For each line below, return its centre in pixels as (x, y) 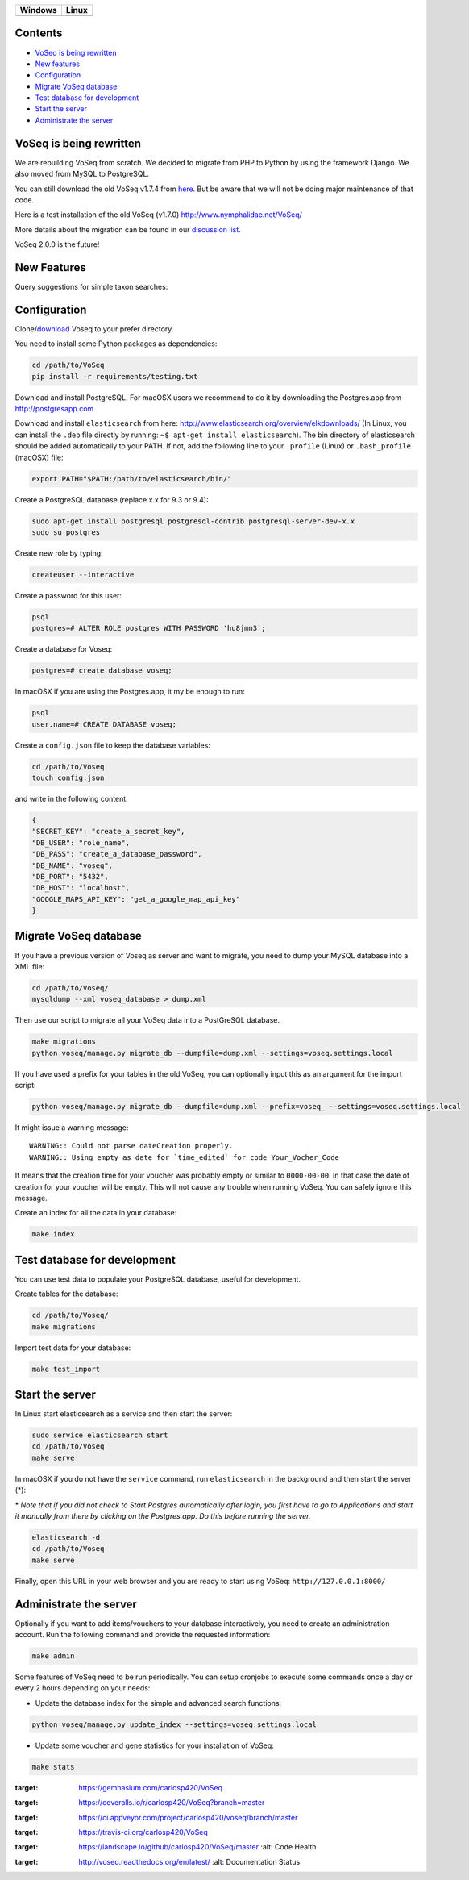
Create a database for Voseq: (64, 649)
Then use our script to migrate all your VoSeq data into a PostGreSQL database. (147, 1020)
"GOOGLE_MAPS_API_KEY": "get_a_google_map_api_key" (136, 899)
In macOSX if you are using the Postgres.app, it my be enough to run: (130, 692)
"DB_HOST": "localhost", (81, 888)
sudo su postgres (66, 532)
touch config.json (68, 777)
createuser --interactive (83, 574)
